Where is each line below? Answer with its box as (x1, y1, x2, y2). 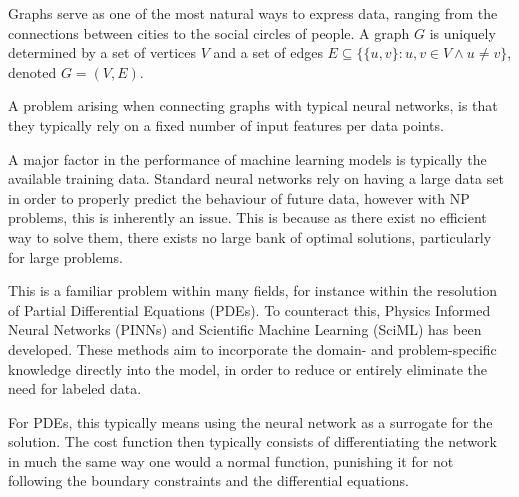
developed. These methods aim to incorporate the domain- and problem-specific (8, 338, 497, 359)
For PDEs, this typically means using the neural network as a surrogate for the (8, 411, 493, 432)
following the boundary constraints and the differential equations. (8, 470, 409, 491)
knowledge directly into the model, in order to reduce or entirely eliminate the (8, 358, 487, 379)
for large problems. (8, 246, 123, 267)
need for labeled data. (8, 378, 142, 399)
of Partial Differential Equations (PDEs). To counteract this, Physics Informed (8, 299, 491, 320)
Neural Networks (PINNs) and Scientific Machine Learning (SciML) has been (8, 319, 482, 340)
